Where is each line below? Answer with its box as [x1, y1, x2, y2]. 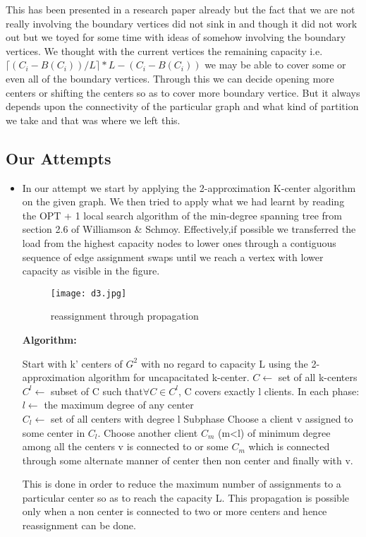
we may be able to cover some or [205, 57, 346, 72]
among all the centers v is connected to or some [22, 439, 228, 454]
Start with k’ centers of [22, 356, 123, 370]
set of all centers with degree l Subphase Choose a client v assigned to [50, 411, 353, 426]
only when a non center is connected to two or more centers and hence [22, 504, 327, 519]
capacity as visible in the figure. [22, 263, 160, 278]
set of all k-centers [278, 370, 358, 385]
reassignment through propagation [50, 308, 199, 323]
